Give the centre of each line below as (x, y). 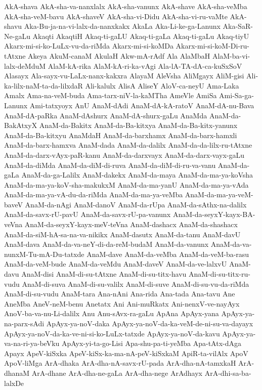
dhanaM (17, 373)
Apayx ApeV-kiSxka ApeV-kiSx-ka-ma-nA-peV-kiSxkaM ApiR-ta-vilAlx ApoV (126, 353)
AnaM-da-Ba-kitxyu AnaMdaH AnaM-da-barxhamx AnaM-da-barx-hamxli (121, 135)
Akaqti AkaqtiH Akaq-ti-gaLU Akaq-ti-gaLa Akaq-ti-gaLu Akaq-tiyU (141, 36)
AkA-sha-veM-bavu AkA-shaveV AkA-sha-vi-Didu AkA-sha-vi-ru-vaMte (116, 16)
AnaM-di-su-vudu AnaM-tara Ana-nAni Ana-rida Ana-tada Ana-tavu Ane (120, 294)
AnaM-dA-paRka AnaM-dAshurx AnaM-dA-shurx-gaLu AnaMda (106, 115)
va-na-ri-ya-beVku (32, 343)
